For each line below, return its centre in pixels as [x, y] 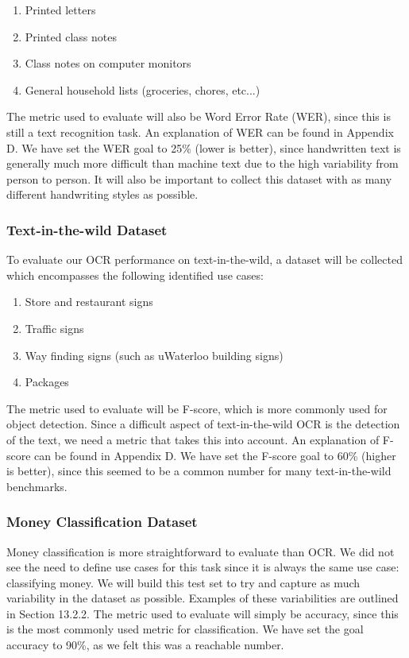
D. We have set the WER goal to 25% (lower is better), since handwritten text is [204, 147]
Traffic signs [54, 328]
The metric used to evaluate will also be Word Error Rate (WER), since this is [199, 116]
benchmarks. [37, 486]
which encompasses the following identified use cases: [135, 275]
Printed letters [60, 10]
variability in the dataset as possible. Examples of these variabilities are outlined [203, 598]
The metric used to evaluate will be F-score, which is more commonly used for [197, 408]
